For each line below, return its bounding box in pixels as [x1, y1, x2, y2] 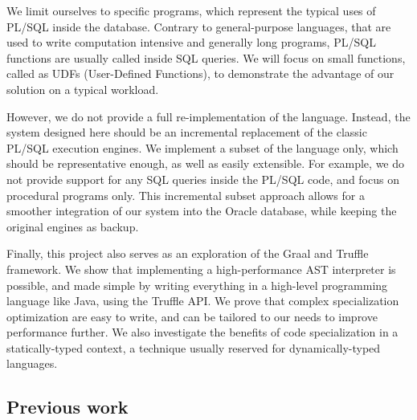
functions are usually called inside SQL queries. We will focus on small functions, [6, 49, 406, 66]
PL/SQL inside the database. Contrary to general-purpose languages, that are [6, 18, 391, 35]
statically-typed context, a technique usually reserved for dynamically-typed [6, 339, 381, 356]
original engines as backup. [6, 218, 139, 234]
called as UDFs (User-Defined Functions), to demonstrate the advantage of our [6, 65, 395, 82]
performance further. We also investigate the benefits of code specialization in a [6, 324, 399, 340]
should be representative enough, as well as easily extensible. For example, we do [6, 155, 405, 172]
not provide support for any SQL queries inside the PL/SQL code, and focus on [6, 170, 399, 187]
